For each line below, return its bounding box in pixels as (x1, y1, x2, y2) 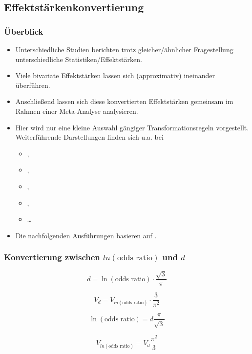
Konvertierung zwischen (4, 251, 100, 263)
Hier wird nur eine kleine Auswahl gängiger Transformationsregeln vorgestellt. (15, 122, 249, 132)
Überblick (4, 25, 43, 37)
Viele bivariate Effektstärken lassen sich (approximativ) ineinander (15, 70, 215, 81)
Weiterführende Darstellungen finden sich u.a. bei (15, 132, 164, 142)
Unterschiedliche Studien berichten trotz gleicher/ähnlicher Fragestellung (15, 44, 233, 54)
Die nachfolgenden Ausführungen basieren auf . (15, 230, 157, 240)
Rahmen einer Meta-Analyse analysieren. (15, 105, 138, 116)
